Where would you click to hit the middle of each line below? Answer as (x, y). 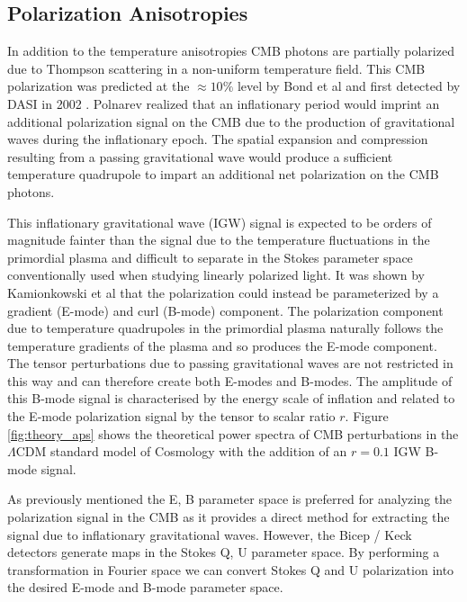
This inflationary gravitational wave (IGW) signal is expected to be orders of (220, 222)
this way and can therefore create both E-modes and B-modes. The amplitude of (230, 380)
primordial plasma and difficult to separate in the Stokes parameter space (210, 257)
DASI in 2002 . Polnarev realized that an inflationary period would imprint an (224, 103)
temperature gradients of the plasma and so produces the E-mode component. (222, 345)
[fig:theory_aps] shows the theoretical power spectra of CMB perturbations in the (233, 433)
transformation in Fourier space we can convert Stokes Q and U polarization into (231, 569)
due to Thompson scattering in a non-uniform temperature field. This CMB (216, 68)
